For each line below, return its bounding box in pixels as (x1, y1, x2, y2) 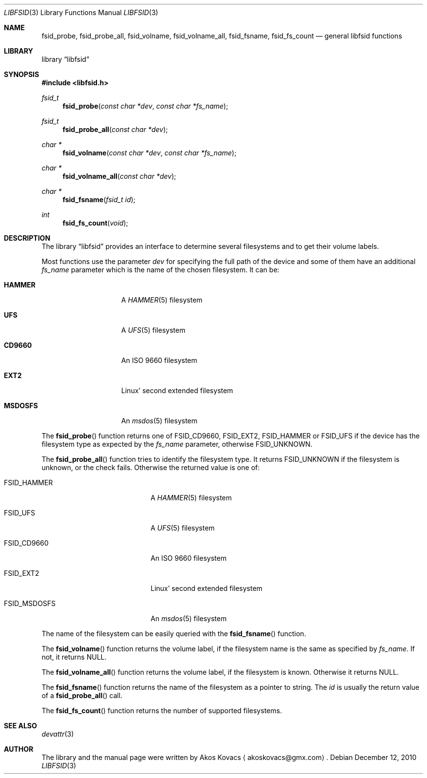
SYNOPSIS (4, 70, 39, 78)
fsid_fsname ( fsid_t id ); (62, 195, 136, 204)
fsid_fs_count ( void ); (62, 219, 128, 227)
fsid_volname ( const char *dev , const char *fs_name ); (62, 149, 236, 157)
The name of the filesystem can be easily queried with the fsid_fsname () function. (41, 629, 306, 638)
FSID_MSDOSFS (4, 599, 56, 607)
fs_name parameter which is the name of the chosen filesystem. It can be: (41, 266, 280, 274)
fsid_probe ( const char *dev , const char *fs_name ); (62, 102, 228, 110)
